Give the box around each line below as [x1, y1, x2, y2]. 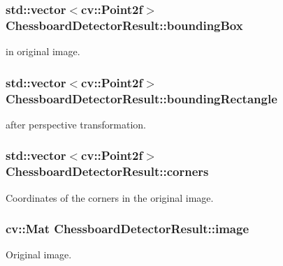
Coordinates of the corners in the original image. [6, 190, 214, 205]
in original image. [6, 44, 80, 59]
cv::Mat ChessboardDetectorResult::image [6, 220, 249, 237]
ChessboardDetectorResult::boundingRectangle [6, 89, 277, 107]
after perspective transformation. [6, 117, 146, 131]
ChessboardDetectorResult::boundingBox [6, 16, 243, 34]
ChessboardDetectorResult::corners [6, 163, 209, 180]
